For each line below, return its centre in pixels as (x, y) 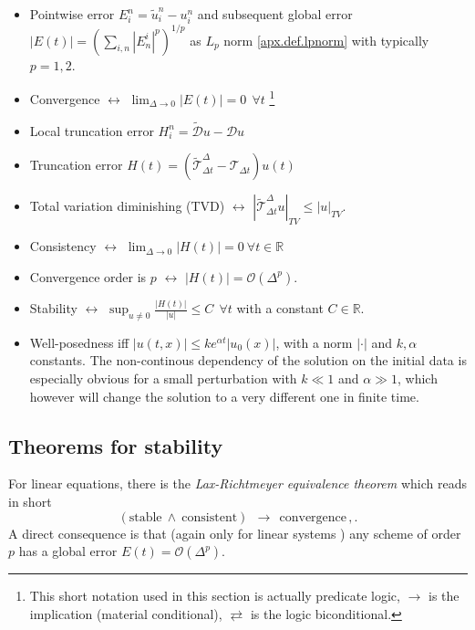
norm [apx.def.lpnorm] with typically (326, 40)
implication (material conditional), (126, 613)
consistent (210, 517)
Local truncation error (92, 130)
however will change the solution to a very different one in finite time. (224, 396)
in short (30, 501)
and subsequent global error (275, 14)
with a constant (280, 308)
